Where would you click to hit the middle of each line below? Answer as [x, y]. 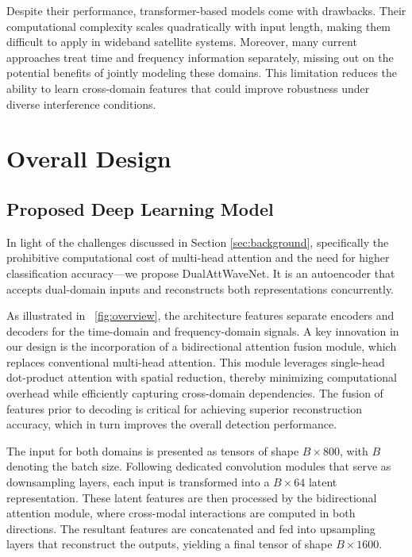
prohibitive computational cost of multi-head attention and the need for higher [198, 257]
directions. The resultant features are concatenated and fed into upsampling [191, 528]
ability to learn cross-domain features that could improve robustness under [188, 88]
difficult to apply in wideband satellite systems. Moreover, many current [182, 42]
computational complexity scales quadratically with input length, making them [199, 26]
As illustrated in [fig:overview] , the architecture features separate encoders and [200, 315]
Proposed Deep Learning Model [140, 208]
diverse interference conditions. [81, 104]
